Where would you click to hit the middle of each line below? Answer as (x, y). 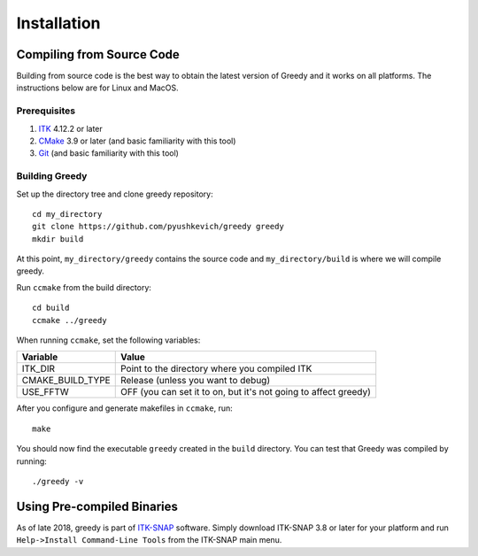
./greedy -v (58, 481)
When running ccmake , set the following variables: (108, 340)
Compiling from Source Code (98, 54)
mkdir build (58, 239)
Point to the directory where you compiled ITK (216, 369)
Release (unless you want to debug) (195, 381)
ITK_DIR (39, 369)
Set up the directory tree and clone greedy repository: (115, 194)
